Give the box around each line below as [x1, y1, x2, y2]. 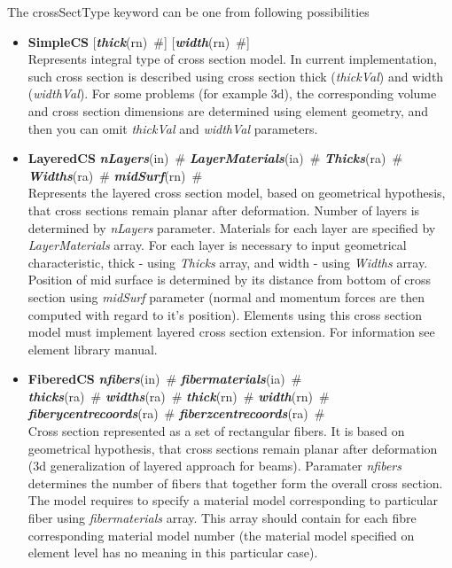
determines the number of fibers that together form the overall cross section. [27, 473, 443, 492]
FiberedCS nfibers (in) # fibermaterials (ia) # [27, 370, 302, 388]
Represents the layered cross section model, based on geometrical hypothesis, [27, 183, 446, 202]
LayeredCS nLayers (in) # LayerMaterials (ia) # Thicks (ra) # [27, 149, 403, 167]
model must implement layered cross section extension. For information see [27, 323, 435, 341]
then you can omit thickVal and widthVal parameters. [27, 119, 318, 137]
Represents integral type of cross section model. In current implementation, [27, 50, 437, 68]
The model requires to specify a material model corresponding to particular [27, 491, 438, 510]
